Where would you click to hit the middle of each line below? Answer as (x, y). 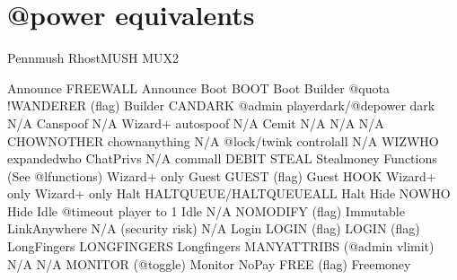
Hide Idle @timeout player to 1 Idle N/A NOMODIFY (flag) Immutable (206, 210)
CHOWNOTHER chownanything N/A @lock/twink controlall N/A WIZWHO (223, 140)
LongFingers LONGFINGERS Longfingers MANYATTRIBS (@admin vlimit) (221, 246)
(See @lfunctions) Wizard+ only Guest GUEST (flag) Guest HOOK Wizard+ (222, 175)
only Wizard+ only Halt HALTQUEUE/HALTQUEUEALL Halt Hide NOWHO (229, 193)
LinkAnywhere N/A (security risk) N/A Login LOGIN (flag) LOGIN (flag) (214, 228)
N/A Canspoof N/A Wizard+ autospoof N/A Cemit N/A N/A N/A (196, 122)
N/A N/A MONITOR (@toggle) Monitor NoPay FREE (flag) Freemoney (209, 263)
